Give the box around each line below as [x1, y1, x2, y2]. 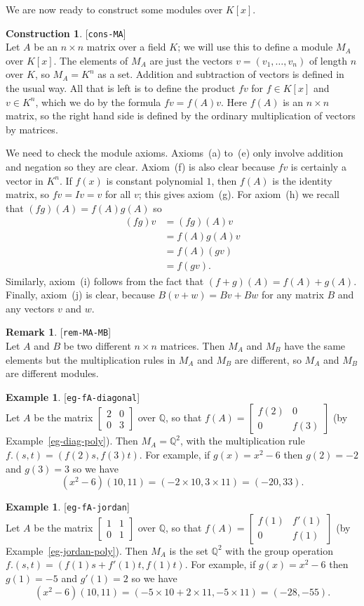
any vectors [6, 301, 55, 315]
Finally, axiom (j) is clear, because [6, 287, 155, 302]
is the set [169, 543, 208, 558]
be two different [63, 338, 131, 353]
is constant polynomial [106, 173, 203, 187]
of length [309, 53, 347, 67]
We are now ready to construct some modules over [6, 2, 223, 16]
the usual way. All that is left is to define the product [6, 81, 236, 95]
